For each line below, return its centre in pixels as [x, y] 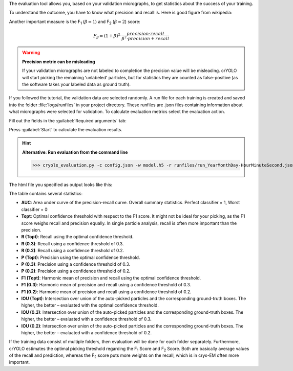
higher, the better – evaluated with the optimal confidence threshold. [90, 305]
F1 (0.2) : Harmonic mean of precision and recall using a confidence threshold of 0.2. [106, 292]
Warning [31, 53]
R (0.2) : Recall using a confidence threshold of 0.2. [73, 251]
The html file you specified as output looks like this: [61, 185]
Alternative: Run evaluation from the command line [75, 152]
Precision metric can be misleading [59, 62]
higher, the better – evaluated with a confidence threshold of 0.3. [86, 319]
